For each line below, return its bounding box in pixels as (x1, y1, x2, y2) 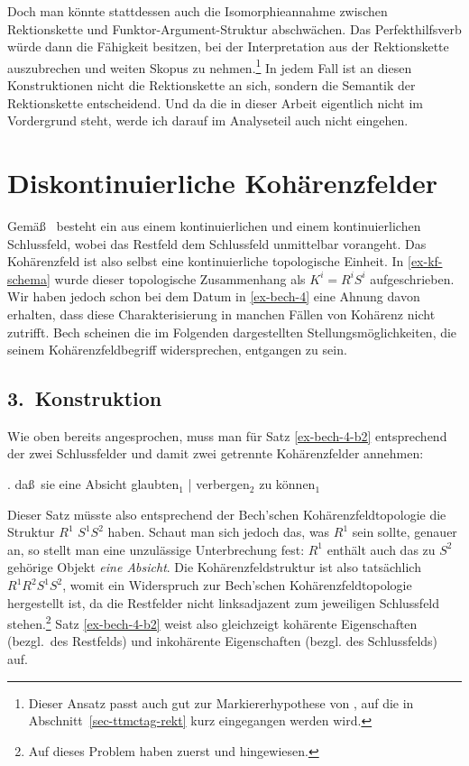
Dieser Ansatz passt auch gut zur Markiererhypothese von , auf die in (28, 693, 414, 712)
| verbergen (188, 475, 250, 494)
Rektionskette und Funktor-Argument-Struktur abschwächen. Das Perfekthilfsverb (7, 19, 462, 38)
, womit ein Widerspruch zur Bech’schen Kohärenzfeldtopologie (62, 576, 412, 595)
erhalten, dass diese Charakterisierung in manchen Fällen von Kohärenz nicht (7, 304, 436, 323)
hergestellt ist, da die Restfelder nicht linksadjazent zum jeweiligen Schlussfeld (7, 593, 440, 612)
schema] (7, 269, 51, 288)
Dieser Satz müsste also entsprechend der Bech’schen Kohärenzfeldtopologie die (7, 504, 446, 523)
